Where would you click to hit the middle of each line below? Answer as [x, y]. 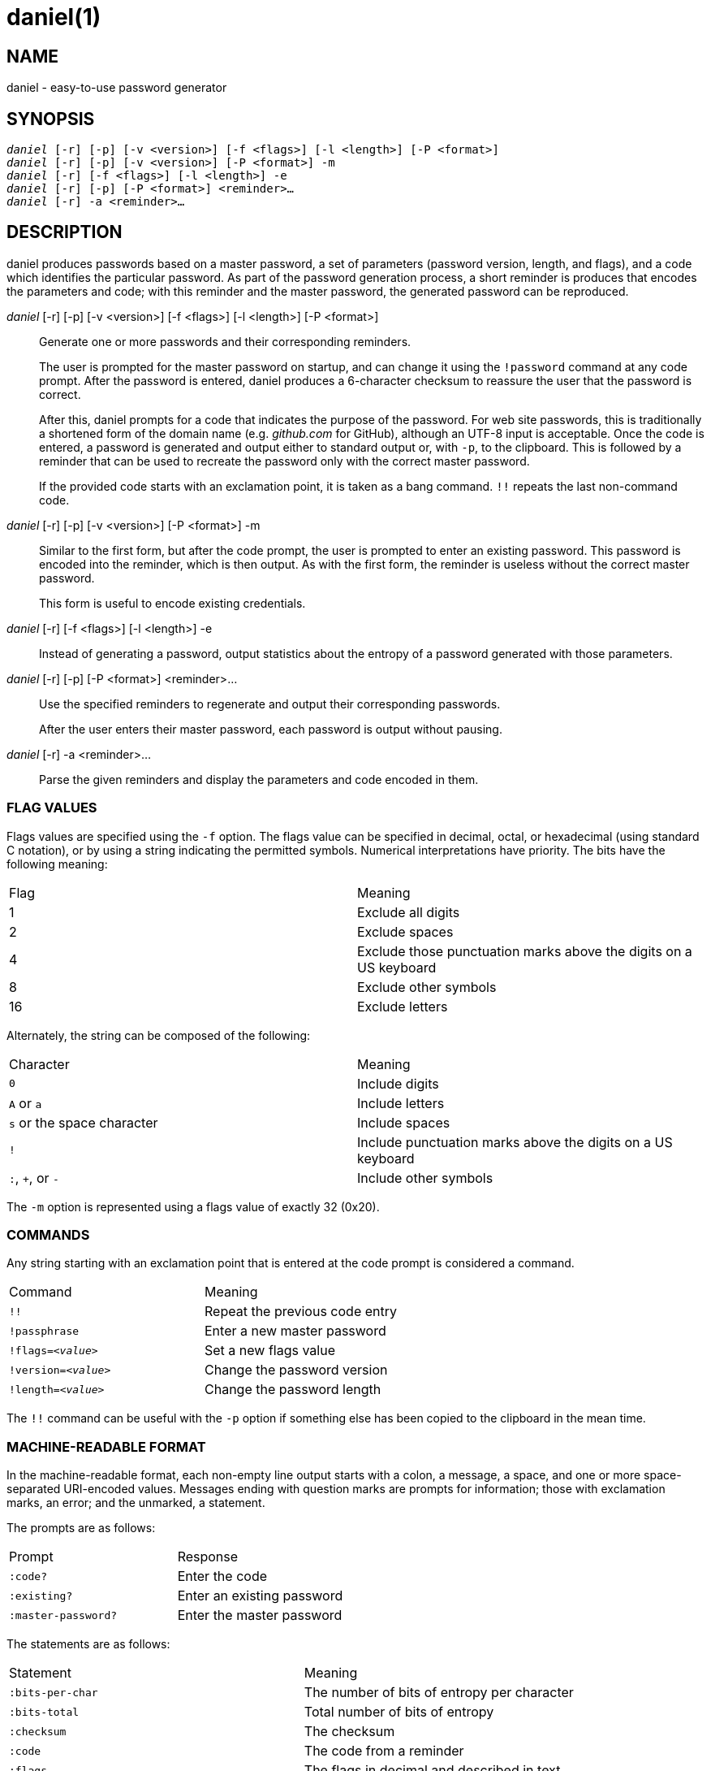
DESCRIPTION [65, 232]
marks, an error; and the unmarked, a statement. [136, 1503]
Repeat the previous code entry [301, 1312]
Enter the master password [260, 1615]
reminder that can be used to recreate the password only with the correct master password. [284, 461]
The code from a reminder [384, 1751]
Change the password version [296, 1370]
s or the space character [84, 1122]
